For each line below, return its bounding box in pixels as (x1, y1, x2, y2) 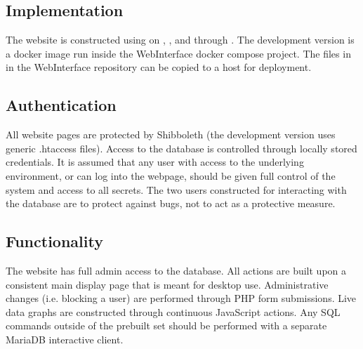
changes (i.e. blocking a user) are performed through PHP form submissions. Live (6, 291, 357, 305)
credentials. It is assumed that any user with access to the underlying (6, 154, 304, 169)
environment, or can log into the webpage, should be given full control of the (6, 168, 336, 183)
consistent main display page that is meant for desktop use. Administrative (6, 277, 329, 291)
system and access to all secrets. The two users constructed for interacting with (6, 182, 347, 197)
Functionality (6, 230, 103, 252)
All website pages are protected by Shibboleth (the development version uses (6, 127, 336, 142)
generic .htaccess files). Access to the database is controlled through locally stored (6, 140, 357, 155)
